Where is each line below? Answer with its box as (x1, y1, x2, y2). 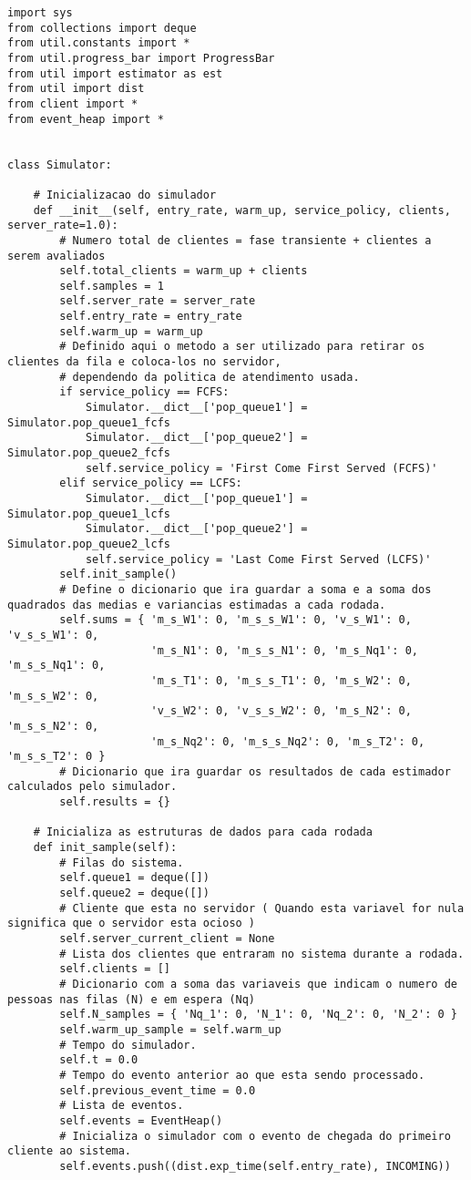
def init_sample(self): (33, 841, 178, 855)
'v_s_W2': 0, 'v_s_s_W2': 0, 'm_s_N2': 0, (150, 704, 412, 718)
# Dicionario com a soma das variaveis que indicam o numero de (59, 978, 457, 990)
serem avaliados (7, 249, 106, 262)
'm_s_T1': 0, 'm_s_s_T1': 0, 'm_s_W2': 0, (150, 673, 412, 687)
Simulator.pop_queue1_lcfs (7, 507, 170, 520)
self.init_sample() (59, 568, 178, 581)
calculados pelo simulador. (7, 780, 178, 794)
